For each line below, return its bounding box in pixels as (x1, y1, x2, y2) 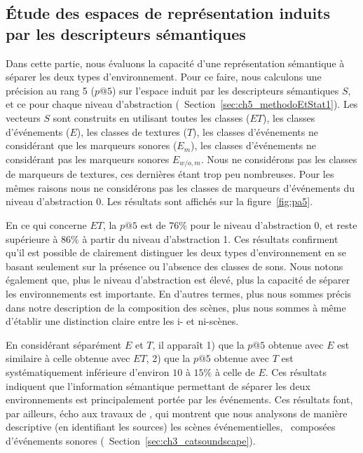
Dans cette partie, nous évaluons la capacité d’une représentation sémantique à (6, 55, 345, 70)
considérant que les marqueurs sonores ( (6, 138, 177, 153)
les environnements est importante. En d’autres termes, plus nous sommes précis (6, 286, 352, 300)
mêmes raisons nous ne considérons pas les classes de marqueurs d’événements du (6, 180, 355, 195)
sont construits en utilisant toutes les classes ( (53, 110, 250, 125)
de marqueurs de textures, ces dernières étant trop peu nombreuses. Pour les (6, 167, 334, 181)
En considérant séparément (6, 337, 122, 351)
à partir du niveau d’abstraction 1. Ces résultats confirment (82, 231, 338, 246)
